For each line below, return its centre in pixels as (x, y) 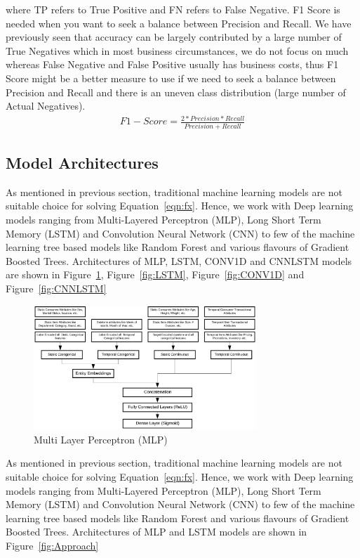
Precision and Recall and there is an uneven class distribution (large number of (176, 92)
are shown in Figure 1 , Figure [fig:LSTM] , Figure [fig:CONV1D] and (155, 274)
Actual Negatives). (46, 106)
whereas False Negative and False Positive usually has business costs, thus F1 (172, 64)
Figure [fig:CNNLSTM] (56, 288)
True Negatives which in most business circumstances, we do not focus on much (177, 50)
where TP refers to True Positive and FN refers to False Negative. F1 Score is (173, 9)
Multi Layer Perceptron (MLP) (101, 439)
